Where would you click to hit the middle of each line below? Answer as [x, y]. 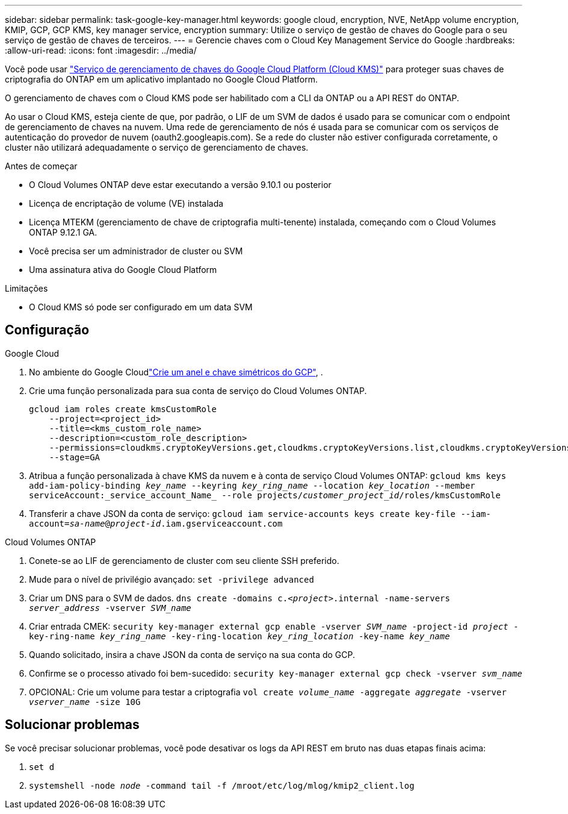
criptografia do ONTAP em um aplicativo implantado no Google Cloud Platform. [162, 79]
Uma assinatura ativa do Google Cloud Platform [123, 270]
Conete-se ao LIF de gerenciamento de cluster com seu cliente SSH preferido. [184, 560]
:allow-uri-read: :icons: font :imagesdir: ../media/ [101, 50]
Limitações [26, 288]
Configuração [47, 330]
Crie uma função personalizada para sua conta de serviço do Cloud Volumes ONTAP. [198, 390]
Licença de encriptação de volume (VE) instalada [126, 203]
